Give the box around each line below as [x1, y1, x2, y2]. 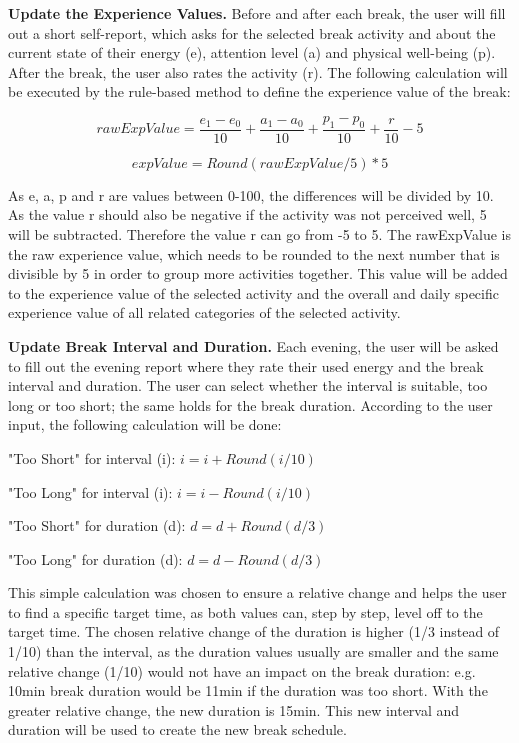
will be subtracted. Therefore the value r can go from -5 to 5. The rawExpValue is [8, 223, 512, 244]
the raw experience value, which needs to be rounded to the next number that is [8, 243, 500, 264]
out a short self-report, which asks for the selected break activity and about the [8, 22, 496, 43]
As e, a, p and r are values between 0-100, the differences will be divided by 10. [8, 184, 494, 205]
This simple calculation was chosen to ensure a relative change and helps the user [8, 582, 507, 603]
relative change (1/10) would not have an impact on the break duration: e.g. [8, 660, 476, 681]
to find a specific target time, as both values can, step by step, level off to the [8, 601, 483, 622]
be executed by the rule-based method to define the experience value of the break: [8, 81, 511, 102]
